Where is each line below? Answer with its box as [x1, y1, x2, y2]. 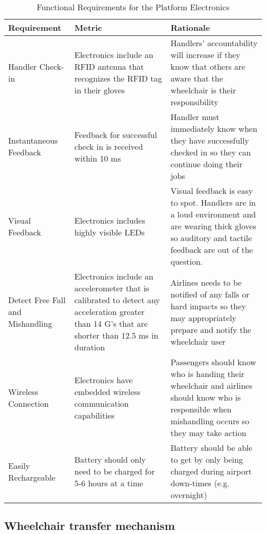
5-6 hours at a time [74, 477, 143, 489]
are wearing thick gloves [170, 220, 256, 232]
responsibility [170, 96, 218, 108]
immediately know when [170, 123, 257, 134]
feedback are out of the [170, 244, 253, 255]
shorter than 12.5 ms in [74, 329, 159, 341]
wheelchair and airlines [170, 380, 253, 391]
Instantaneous [8, 134, 58, 146]
